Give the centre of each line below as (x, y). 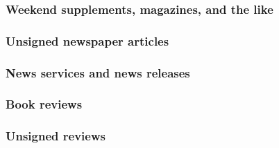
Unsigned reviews (56, 136)
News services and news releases (98, 72)
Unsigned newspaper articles (87, 40)
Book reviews (44, 104)
